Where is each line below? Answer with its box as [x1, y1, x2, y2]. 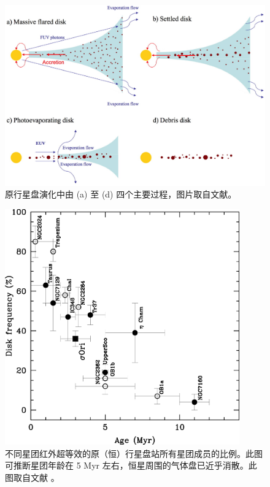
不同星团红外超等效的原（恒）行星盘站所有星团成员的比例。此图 [5, 447, 263, 459]
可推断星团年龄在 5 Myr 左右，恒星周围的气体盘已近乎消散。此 [5, 459, 257, 472]
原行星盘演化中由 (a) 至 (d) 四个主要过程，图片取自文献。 [5, 188, 237, 201]
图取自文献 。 [5, 471, 60, 483]
